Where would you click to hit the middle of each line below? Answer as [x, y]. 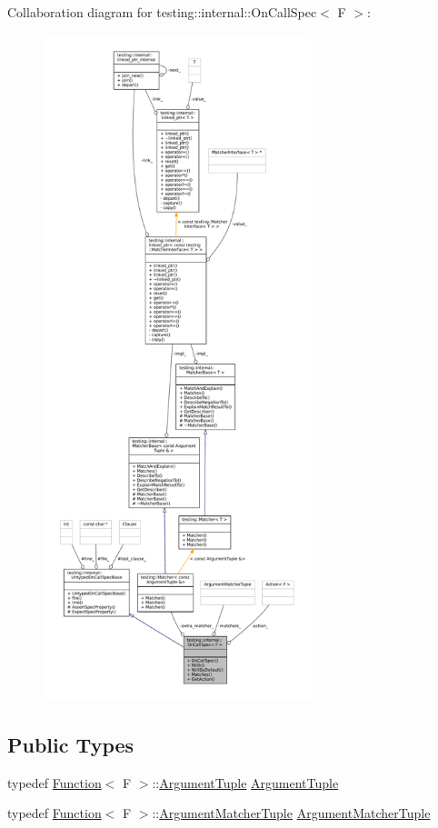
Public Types [71, 744]
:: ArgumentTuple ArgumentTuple [245, 782]
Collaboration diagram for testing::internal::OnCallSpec [162, 12]
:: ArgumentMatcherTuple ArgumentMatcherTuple [291, 813]
